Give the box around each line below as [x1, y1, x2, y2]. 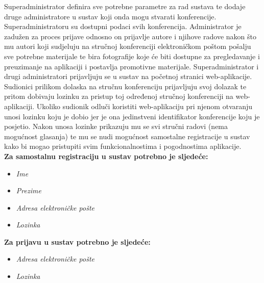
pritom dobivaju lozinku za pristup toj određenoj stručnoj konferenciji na [4, 91, 233, 101]
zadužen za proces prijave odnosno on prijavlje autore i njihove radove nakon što [4, 31, 256, 41]
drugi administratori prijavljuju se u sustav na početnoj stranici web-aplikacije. [4, 71, 252, 82]
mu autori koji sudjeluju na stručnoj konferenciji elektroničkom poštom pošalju [4, 41, 251, 52]
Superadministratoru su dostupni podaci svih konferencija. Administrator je [4, 21, 242, 32]
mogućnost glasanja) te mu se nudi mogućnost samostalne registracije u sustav [4, 131, 250, 141]
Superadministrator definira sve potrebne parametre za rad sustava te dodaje [4, 1, 246, 11]
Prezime [16, 185, 41, 196]
